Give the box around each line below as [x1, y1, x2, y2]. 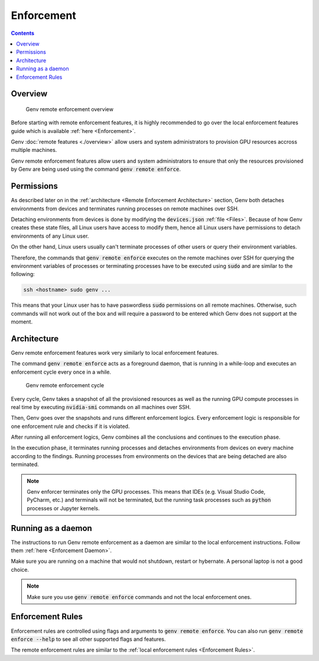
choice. [11, 566, 30, 573]
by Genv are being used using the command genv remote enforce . [11, 166, 181, 173]
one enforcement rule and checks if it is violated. [11, 423, 130, 430]
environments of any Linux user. [11, 232, 89, 239]
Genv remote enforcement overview [25, 105, 113, 112]
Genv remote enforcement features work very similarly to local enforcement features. [11, 349, 219, 356]
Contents [11, 30, 35, 37]
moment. [11, 318, 32, 325]
